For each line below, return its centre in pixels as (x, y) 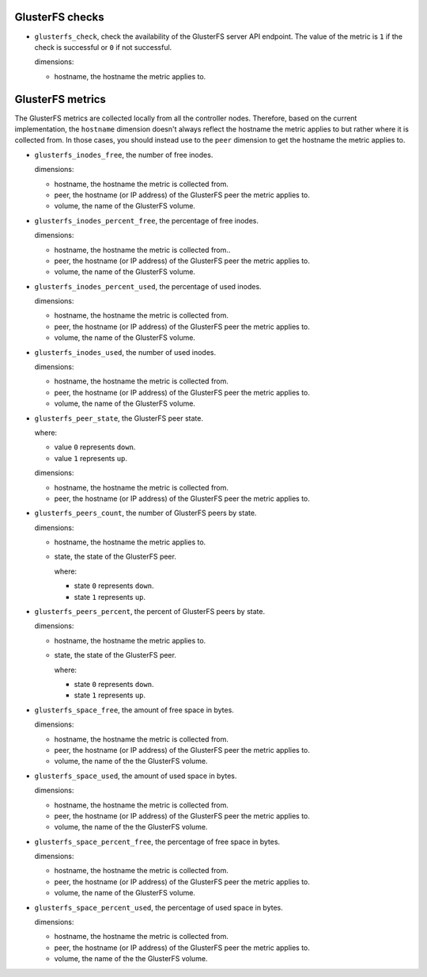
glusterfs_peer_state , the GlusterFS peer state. (119, 418)
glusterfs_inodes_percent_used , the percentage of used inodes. (148, 286)
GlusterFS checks (59, 17)
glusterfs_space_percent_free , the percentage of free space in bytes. (157, 842)
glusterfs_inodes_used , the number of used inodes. (125, 352)
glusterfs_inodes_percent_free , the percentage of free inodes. (146, 220)
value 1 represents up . (91, 458)
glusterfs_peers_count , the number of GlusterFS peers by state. (145, 513)
